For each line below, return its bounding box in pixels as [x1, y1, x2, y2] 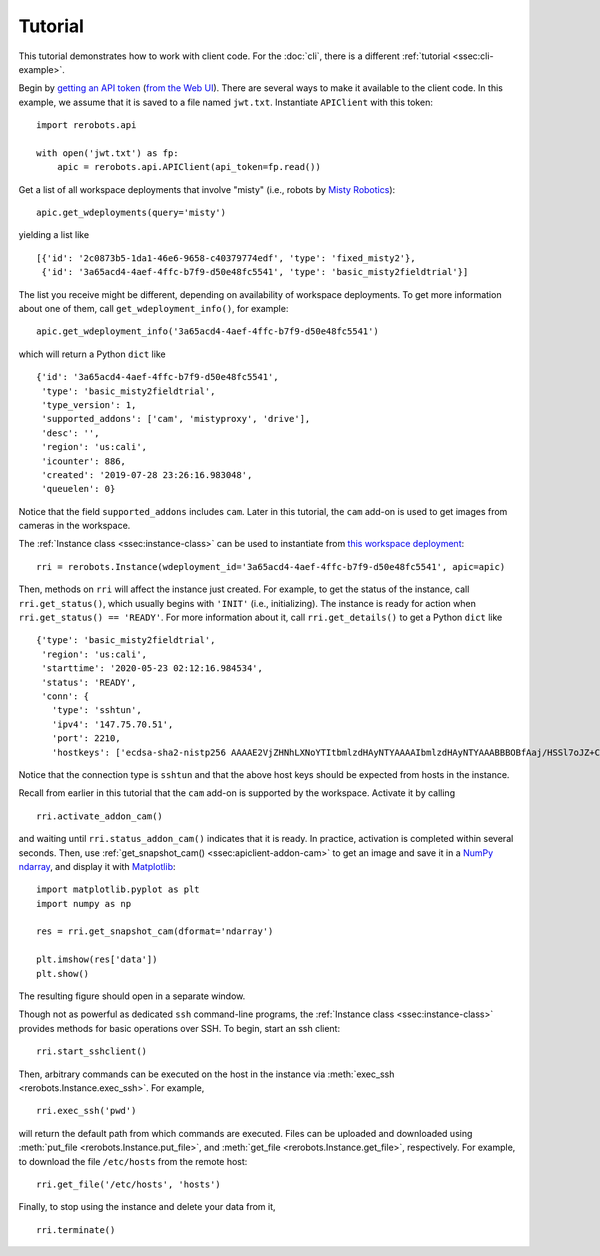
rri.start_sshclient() [36, 1046, 148, 1057]
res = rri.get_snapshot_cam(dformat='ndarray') [36, 926, 274, 937]
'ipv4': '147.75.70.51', [51, 718, 174, 730]
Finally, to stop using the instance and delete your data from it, [18, 1201, 276, 1213]
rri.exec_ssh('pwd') [36, 1105, 137, 1117]
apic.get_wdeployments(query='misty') [36, 207, 227, 219]
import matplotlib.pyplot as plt [36, 884, 200, 895]
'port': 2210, [51, 733, 121, 744]
